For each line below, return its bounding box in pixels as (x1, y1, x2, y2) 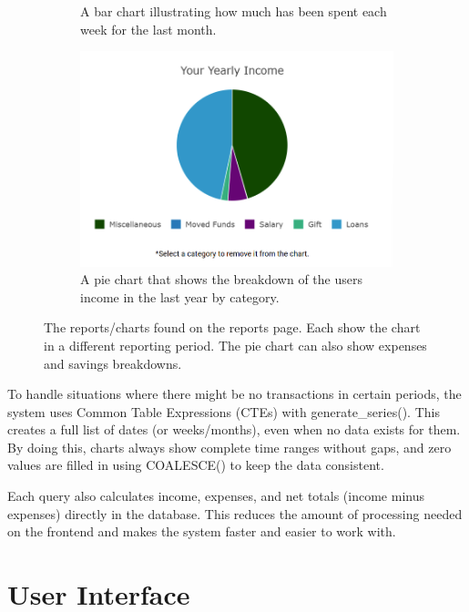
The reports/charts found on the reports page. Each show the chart (44, 318, 421, 337)
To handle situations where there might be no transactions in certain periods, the (7, 384, 462, 403)
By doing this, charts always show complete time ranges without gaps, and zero (7, 437, 452, 456)
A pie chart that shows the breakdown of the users (80, 270, 362, 289)
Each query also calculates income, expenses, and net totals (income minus (7, 486, 424, 505)
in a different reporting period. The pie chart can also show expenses (44, 335, 427, 354)
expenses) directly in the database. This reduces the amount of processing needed (7, 504, 463, 523)
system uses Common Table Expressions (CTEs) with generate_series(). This (7, 402, 440, 421)
